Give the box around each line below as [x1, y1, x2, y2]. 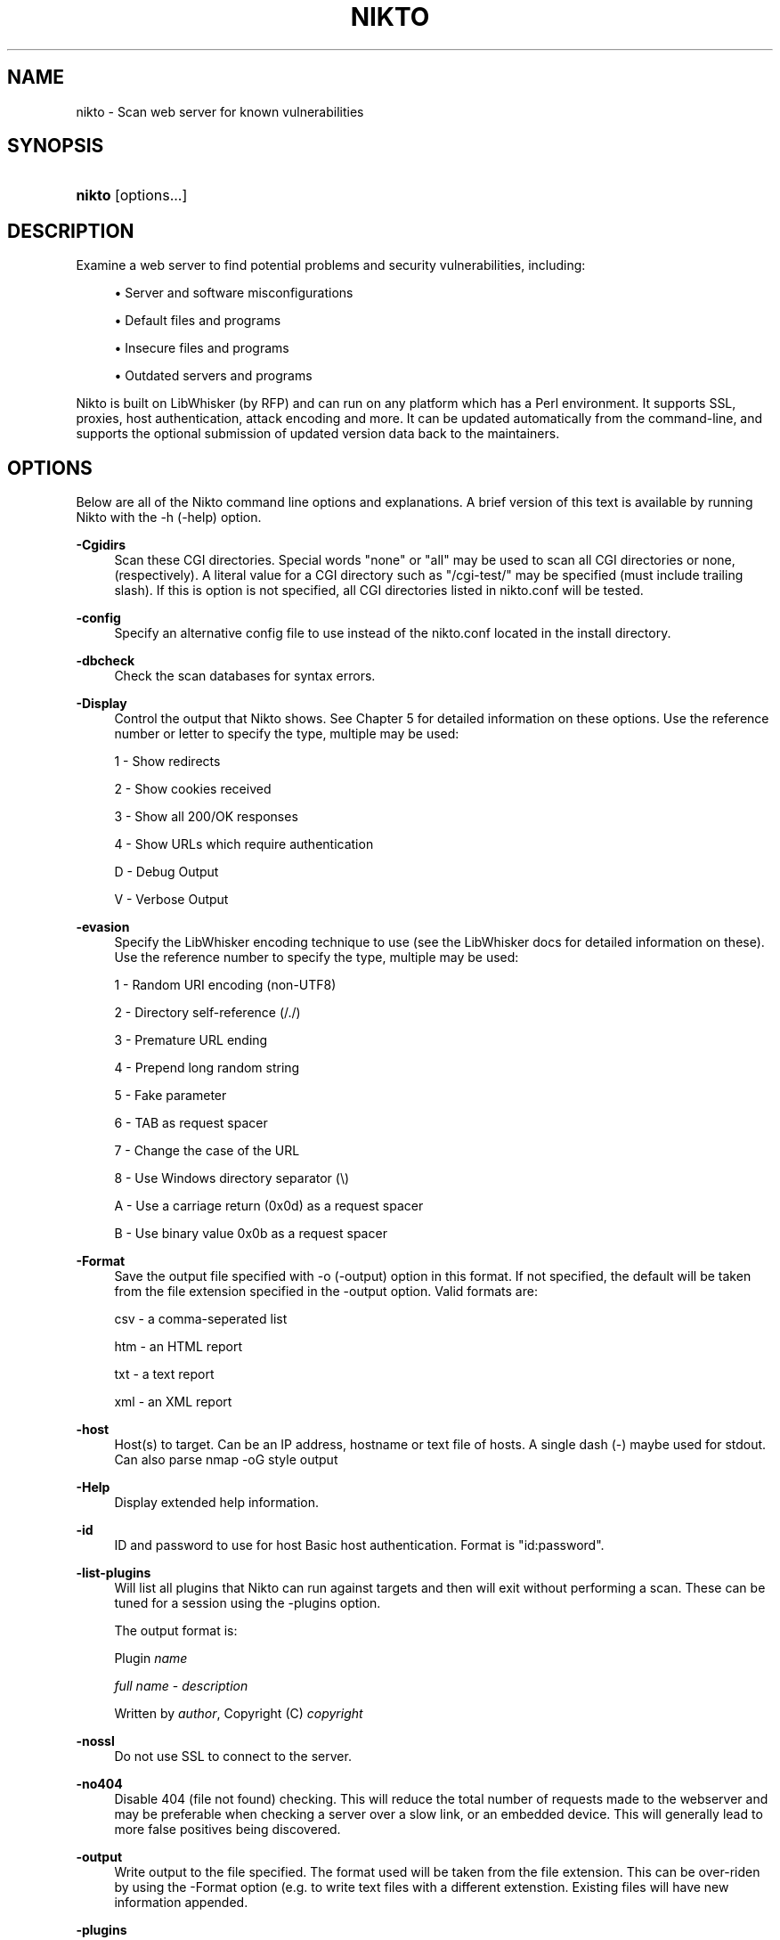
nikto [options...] [76, 186, 188, 205]
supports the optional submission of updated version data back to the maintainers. [76, 426, 560, 442]
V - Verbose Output [114, 892, 229, 908]
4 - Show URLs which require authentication [114, 836, 374, 852]
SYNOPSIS [7, 134, 104, 158]
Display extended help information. [114, 1495, 320, 1511]
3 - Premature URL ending [114, 1032, 268, 1048]
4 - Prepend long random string [114, 1060, 300, 1076]
